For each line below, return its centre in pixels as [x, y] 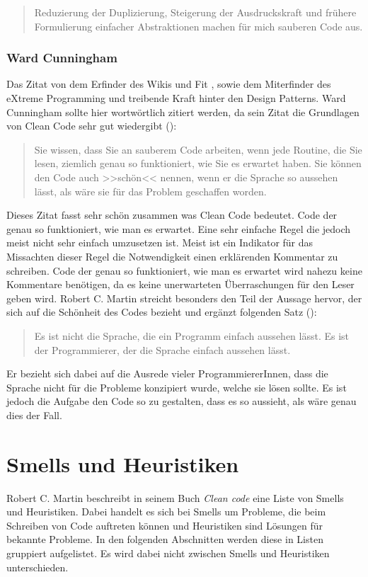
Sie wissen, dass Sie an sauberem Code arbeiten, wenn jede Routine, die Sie [198, 149]
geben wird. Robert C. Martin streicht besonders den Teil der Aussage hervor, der [184, 298]
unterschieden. [38, 567]
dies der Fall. [34, 415]
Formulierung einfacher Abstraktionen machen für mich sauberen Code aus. [199, 26]
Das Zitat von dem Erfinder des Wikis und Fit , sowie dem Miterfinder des [169, 84]
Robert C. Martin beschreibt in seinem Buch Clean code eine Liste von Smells [175, 497]
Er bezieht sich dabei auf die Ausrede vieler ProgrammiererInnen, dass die [167, 373]
